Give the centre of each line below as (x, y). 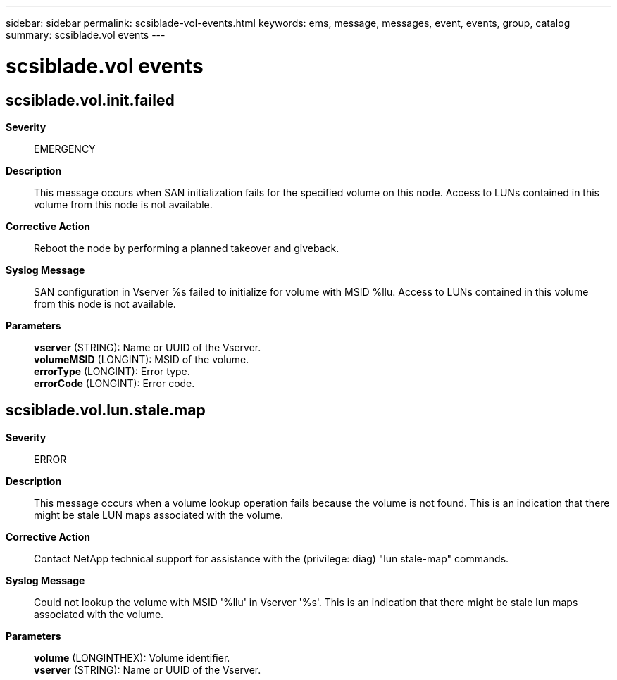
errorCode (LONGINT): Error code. (114, 383)
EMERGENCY (65, 149)
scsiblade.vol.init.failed (90, 100)
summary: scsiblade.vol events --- (86, 35)
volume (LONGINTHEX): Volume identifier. (132, 657)
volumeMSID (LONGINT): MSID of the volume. (142, 359)
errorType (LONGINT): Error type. (112, 371)
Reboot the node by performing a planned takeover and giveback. (187, 248)
